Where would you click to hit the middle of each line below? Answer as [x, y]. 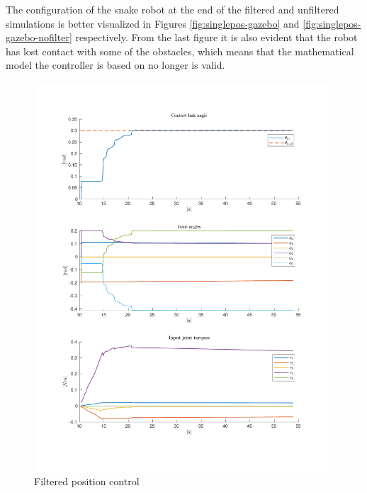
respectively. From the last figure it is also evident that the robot [216, 37]
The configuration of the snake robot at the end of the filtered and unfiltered [173, 9]
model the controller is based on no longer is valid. [115, 65]
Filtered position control [87, 481]
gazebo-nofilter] [39, 37]
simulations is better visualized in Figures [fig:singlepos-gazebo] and [153, 23]
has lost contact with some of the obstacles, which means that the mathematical [180, 51]
